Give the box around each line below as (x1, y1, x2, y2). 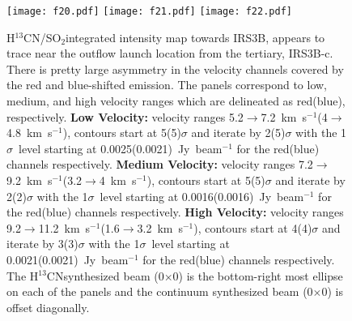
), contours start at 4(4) (193, 219, 312, 236)
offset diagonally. (6, 298, 90, 315)
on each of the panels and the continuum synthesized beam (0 (6, 283, 313, 300)
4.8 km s (6, 124, 53, 141)
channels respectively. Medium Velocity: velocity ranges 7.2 (6, 156, 313, 173)
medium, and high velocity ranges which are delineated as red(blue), (6, 92, 346, 109)
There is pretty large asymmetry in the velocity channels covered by (6, 60, 344, 77)
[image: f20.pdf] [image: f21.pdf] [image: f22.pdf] (6, 6, 292, 17)
